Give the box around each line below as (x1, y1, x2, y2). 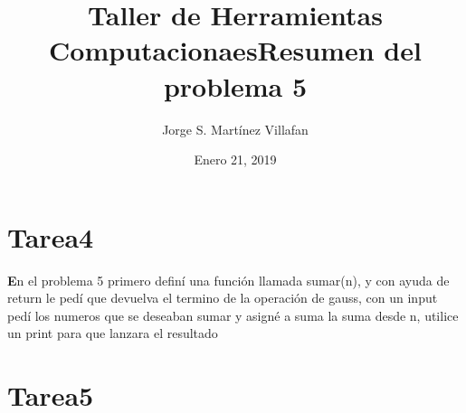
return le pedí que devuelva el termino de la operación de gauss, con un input (7, 288, 438, 307)
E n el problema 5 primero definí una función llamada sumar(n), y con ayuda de (7, 270, 450, 289)
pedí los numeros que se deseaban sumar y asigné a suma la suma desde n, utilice (7, 305, 459, 324)
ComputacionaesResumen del (49, 32, 422, 69)
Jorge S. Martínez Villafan (162, 119, 309, 138)
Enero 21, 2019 (194, 150, 277, 169)
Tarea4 (7, 218, 94, 255)
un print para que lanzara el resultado (7, 324, 218, 343)
